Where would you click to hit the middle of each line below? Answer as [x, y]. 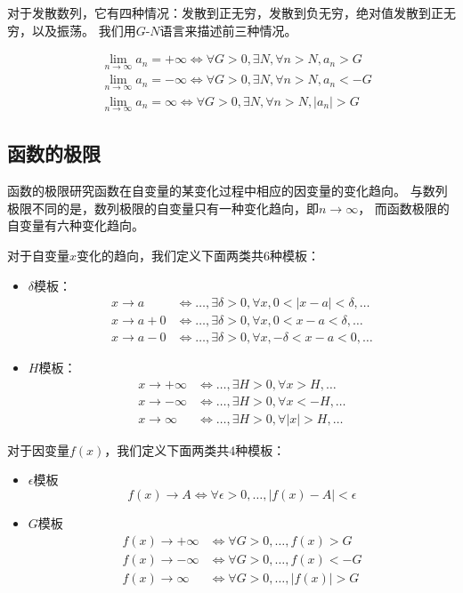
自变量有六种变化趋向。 [76, 225]
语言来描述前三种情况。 [228, 30]
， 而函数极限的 [404, 208]
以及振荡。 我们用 [84, 30]
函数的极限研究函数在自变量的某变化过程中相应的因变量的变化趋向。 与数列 [227, 191]
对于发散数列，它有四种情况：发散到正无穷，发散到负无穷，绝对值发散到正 [225, 12]
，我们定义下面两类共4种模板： [195, 449]
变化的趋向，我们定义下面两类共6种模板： [199, 255]
